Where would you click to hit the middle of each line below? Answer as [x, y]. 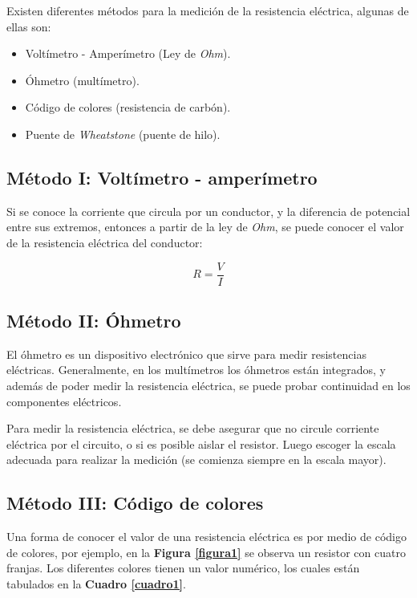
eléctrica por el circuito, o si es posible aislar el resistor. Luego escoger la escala [201, 443]
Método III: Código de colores [135, 503]
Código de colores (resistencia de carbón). [128, 107]
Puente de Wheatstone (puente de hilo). [123, 134]
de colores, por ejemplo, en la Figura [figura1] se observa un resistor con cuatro [206, 552]
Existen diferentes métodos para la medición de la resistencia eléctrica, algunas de [208, 10]
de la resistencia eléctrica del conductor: [105, 242]
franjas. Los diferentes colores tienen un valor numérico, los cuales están [183, 568]
